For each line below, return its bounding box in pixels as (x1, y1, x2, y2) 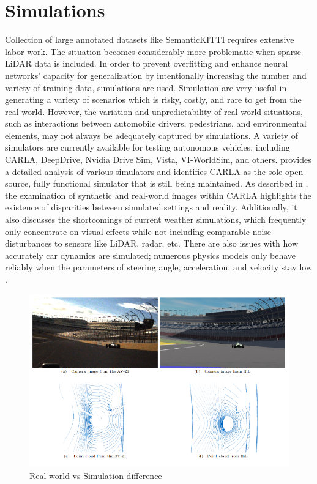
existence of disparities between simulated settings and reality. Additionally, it (5, 201, 297, 214)
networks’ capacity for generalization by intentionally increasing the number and (5, 69, 307, 81)
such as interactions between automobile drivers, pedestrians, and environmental (5, 117, 307, 130)
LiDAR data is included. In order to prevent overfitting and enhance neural (5, 57, 288, 70)
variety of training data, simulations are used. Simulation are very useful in (5, 81, 287, 94)
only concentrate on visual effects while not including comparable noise (5, 225, 272, 237)
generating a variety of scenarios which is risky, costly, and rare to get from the (5, 93, 302, 106)
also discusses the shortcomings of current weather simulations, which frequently (5, 213, 307, 226)
